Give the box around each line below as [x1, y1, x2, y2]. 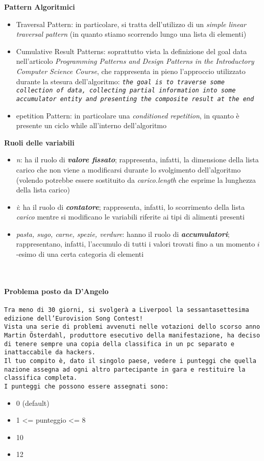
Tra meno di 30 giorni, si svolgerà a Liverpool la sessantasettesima [4, 306, 249, 314]
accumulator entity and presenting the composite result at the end [16, 95, 254, 103]
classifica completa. [4, 374, 78, 382]
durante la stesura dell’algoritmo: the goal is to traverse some [16, 76, 225, 86]
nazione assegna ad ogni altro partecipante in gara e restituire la [4, 366, 246, 373]
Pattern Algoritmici [4, 2, 75, 12]
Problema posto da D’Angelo [4, 285, 109, 296]
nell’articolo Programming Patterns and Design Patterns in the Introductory [16, 56, 254, 66]
